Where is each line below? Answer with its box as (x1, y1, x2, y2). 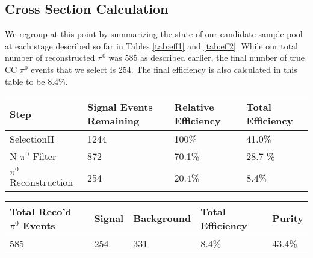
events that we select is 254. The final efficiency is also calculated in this (31, 63, 297, 75)
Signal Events (87, 100, 153, 114)
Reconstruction (10, 174, 73, 189)
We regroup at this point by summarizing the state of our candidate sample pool (5, 28, 303, 40)
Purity (272, 211, 303, 226)
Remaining (87, 114, 140, 128)
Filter (33, 149, 57, 164)
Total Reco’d (10, 204, 72, 218)
